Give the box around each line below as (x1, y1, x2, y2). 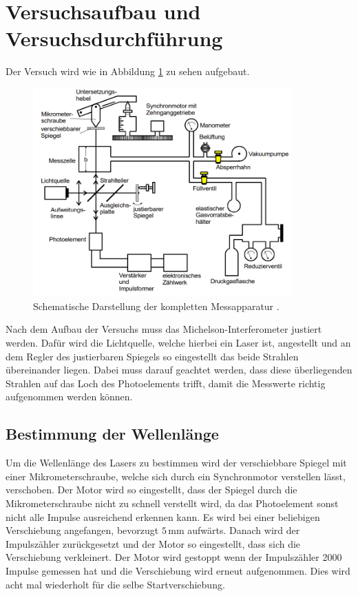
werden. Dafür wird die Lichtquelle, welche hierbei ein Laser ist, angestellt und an (6, 336, 351, 350)
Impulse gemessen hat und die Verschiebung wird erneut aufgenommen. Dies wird (6, 563, 350, 577)
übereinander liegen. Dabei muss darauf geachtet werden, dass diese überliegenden (6, 362, 352, 377)
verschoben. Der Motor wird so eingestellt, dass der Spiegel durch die (6, 482, 297, 497)
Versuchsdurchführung (6, 24, 223, 52)
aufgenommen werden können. (6, 389, 133, 404)
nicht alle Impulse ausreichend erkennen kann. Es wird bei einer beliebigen (6, 509, 320, 524)
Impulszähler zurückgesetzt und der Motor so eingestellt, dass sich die (6, 536, 301, 551)
